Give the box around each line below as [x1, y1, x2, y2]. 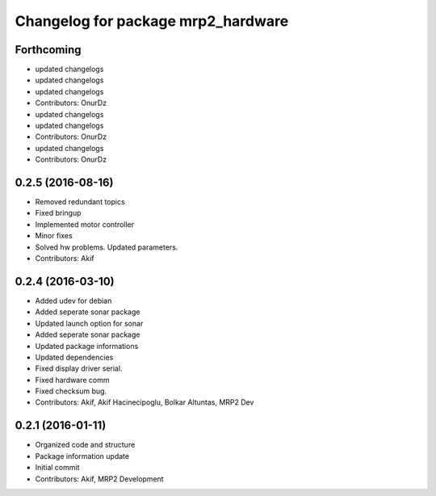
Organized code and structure [35, 440, 136, 450]
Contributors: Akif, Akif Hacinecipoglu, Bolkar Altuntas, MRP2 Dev [35, 397, 254, 407]
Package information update [35, 451, 129, 460]
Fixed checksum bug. [35, 386, 107, 396]
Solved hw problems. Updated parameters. [35, 242, 178, 252]
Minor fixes [35, 231, 73, 241]
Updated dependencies [35, 352, 114, 362]
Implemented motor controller [35, 219, 135, 229]
